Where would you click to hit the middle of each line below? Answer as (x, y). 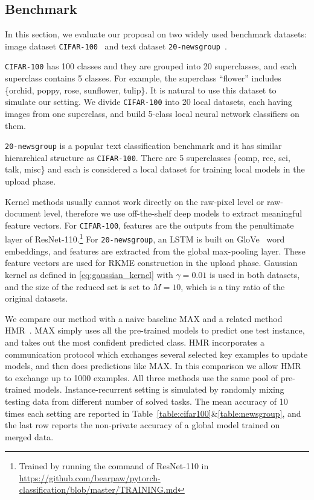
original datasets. (37, 298)
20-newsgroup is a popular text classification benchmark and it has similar (143, 146)
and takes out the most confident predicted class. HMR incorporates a (135, 342)
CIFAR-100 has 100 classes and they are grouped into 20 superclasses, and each (151, 66)
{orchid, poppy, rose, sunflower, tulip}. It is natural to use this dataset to (141, 90)
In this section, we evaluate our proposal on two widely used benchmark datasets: (156, 34)
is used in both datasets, (255, 274)
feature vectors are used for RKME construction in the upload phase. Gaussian (151, 263)
